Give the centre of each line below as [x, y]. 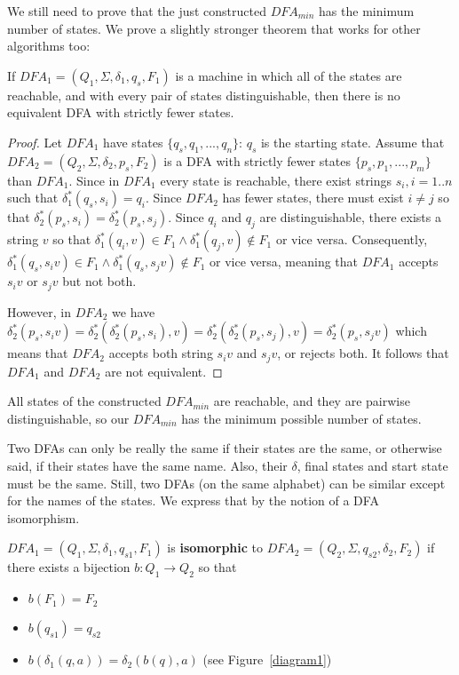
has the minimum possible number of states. [301, 418]
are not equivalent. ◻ [164, 371]
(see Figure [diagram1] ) [267, 659]
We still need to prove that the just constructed [137, 11]
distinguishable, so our [68, 418]
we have [134, 311]
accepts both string [161, 353]
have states [133, 142]
